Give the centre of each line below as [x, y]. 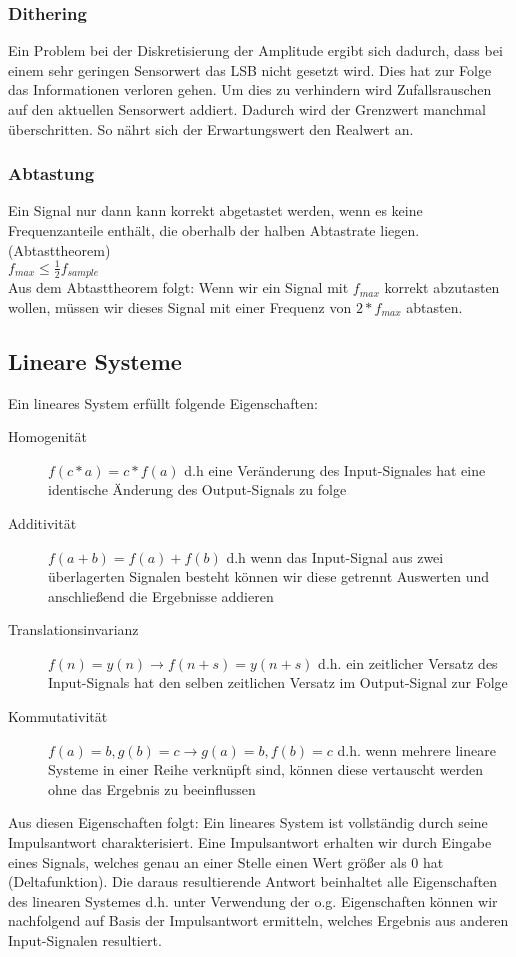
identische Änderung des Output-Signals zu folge [197, 489]
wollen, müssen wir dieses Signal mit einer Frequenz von [180, 306]
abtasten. [434, 306]
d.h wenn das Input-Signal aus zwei [335, 556]
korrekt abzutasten [442, 287]
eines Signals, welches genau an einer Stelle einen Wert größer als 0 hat [226, 861]
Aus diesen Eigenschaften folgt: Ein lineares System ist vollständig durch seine [248, 822]
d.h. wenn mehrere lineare [416, 749]
